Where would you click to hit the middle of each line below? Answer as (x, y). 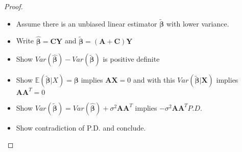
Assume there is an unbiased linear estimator (87, 23)
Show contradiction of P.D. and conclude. (81, 127)
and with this (154, 80)
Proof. (14, 6)
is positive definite (131, 59)
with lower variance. (198, 23)
